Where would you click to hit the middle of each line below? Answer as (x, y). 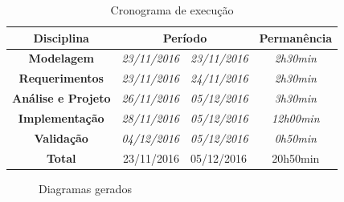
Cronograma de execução (172, 10)
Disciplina (61, 37)
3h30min (295, 98)
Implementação (61, 117)
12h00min (296, 117)
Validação (61, 137)
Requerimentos (61, 78)
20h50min (296, 158)
